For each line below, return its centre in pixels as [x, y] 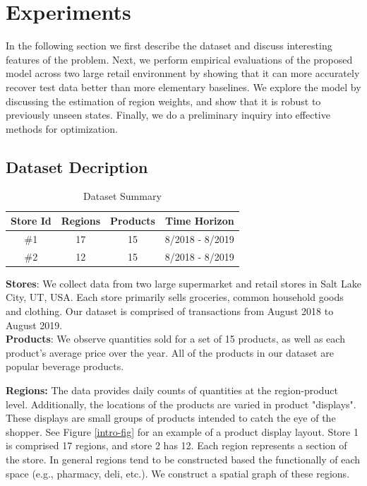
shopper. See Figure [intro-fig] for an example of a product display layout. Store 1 [182, 431]
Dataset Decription [77, 166]
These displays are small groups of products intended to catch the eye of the [171, 418]
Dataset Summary [122, 196]
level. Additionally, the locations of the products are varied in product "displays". [181, 404]
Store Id [31, 221]
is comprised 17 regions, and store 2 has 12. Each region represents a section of [176, 445]
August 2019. [34, 325]
